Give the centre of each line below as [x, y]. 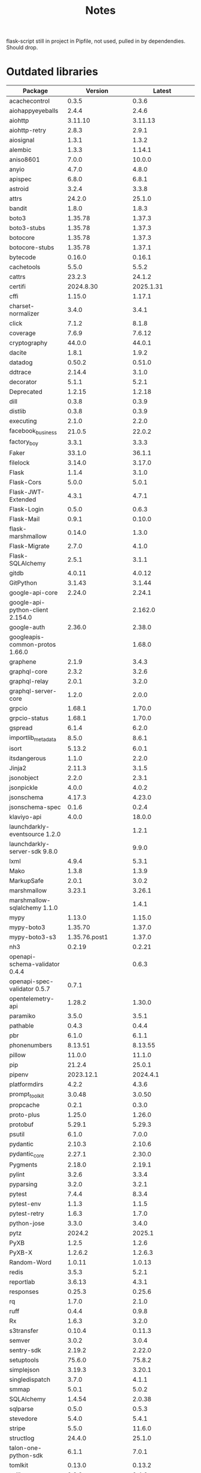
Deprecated [26, 392]
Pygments [23, 1165]
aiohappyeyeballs [34, 111]
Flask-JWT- [27, 492]
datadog [21, 362]
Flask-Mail [25, 519]
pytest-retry [27, 1213]
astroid [19, 189]
